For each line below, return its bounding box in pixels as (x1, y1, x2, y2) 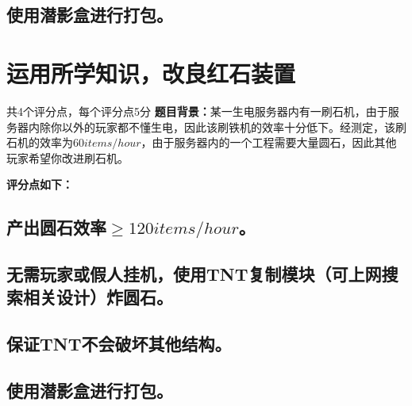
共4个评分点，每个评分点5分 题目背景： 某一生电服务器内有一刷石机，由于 (6, 102, 388, 119)
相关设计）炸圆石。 (22, 285, 173, 309)
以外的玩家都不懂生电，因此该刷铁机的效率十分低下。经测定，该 (61, 118, 395, 135)
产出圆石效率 (6, 215, 106, 239)
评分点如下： (6, 176, 73, 193)
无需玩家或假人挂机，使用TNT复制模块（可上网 (6, 262, 382, 286)
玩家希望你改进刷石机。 (6, 149, 129, 166)
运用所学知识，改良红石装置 (6, 56, 296, 89)
